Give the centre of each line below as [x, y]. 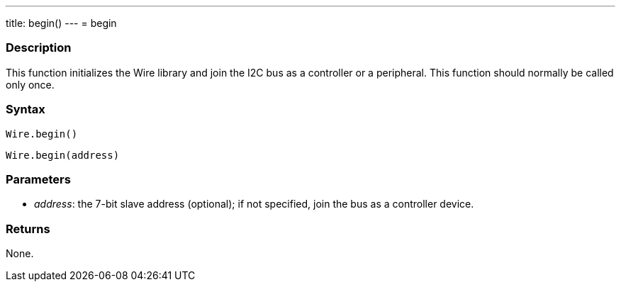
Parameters [38, 179]
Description [39, 48]
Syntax [26, 109]
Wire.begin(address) [63, 155]
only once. [30, 84]
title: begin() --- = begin [61, 23]
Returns [28, 229]
